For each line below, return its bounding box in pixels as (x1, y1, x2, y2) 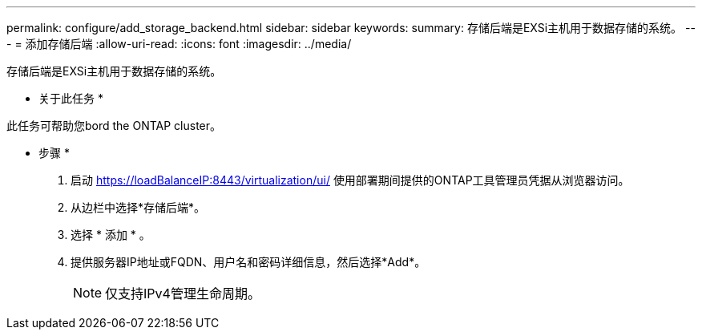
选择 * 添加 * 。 (71, 228, 151, 241)
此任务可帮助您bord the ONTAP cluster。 (6, 119, 222, 132)
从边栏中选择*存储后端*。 (71, 200, 206, 214)
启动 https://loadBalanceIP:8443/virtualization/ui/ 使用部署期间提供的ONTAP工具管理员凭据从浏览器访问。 (71, 173, 630, 187)
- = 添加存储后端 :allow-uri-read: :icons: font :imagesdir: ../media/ (6, 37, 352, 51)
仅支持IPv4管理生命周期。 (105, 285, 260, 302)
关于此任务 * (38, 91, 103, 105)
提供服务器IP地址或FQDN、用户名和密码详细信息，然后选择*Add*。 (71, 255, 426, 269)
